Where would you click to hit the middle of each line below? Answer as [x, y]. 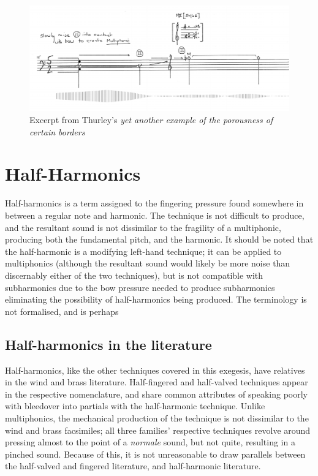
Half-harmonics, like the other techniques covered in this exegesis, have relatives [155, 370]
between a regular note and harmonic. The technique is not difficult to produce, [155, 215]
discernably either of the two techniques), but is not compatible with [134, 275]
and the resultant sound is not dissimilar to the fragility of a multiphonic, [143, 227]
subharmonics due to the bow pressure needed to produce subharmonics [140, 287]
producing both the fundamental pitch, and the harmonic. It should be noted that [159, 239]
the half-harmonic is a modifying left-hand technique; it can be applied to [143, 251]
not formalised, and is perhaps [62, 311]
